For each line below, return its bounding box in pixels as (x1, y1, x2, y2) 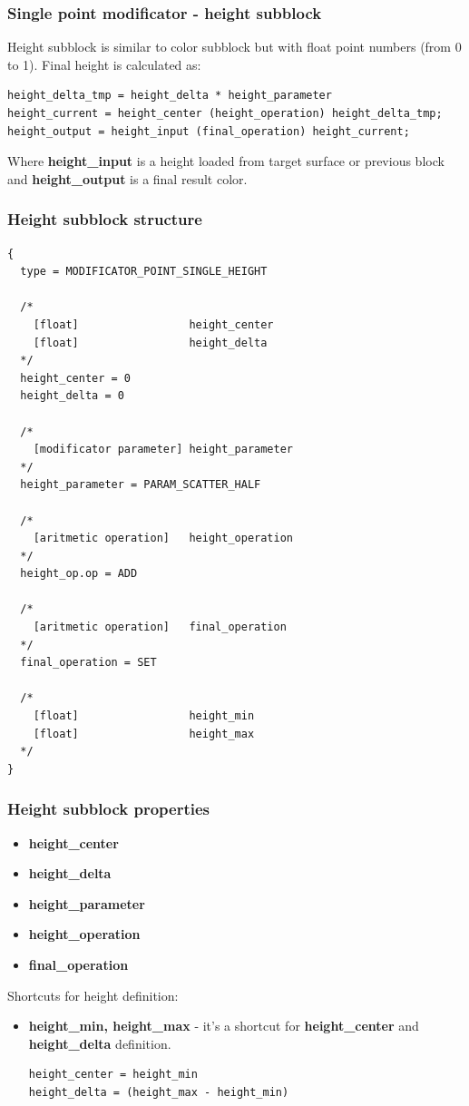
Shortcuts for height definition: (7, 985, 179, 1004)
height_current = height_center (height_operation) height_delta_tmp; (7, 107, 443, 120)
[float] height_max (33, 727, 255, 740)
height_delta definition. (28, 1033, 171, 1052)
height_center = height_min (28, 1068, 198, 1082)
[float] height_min (33, 710, 255, 723)
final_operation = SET (20, 656, 157, 670)
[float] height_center (33, 318, 274, 331)
